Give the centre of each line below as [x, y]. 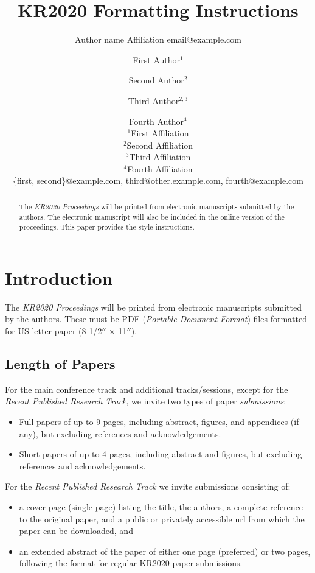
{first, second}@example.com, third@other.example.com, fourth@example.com [158, 181]
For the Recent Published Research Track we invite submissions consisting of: [148, 486]
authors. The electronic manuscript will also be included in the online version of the [152, 216]
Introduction [59, 277]
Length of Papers [60, 363]
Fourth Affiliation [160, 168]
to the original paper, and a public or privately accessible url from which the [162, 519]
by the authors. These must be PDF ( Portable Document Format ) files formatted [156, 319]
